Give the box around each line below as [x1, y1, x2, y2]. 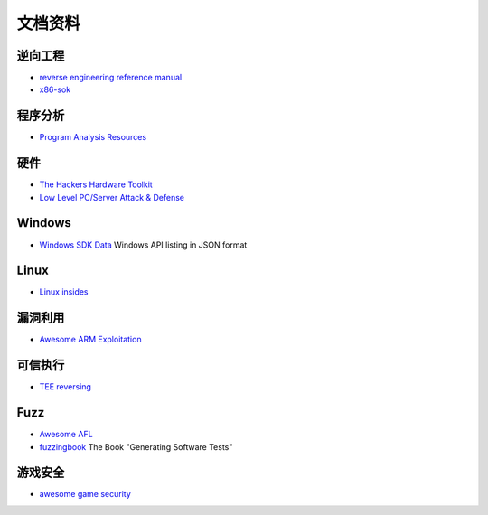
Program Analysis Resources [39, 132, 147, 143]
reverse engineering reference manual [39, 72, 183, 83]
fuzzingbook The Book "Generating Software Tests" [39, 441, 233, 452]
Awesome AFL [39, 429, 94, 440]
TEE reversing [39, 381, 92, 392]
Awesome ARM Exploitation [39, 334, 142, 345]
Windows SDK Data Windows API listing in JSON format [39, 239, 248, 250]
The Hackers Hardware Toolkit [39, 179, 153, 190]
